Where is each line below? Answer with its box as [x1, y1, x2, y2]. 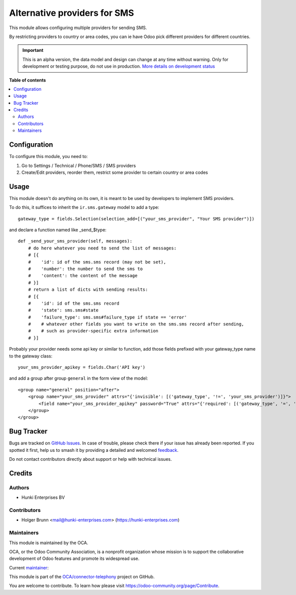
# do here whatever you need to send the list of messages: [28, 245, 177, 251]
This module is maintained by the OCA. [9, 540, 88, 546]
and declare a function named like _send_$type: [9, 227, 107, 233]
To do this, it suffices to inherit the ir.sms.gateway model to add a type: [9, 204, 159, 210]
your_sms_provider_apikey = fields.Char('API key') [18, 364, 146, 370]
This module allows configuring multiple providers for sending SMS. [9, 25, 148, 31]
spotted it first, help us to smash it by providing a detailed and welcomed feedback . [9, 447, 179, 453]
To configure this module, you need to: [9, 154, 88, 159]
